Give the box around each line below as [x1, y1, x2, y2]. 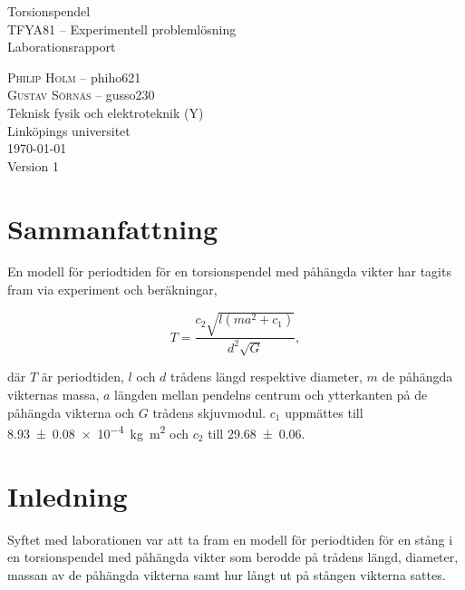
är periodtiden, [41, 367, 124, 386]
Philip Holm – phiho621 [7, 67, 141, 86]
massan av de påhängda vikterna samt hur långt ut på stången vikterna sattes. [7, 565, 446, 584]
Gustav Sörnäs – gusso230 [7, 85, 155, 104]
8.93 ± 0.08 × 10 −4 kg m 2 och [7, 421, 189, 442]
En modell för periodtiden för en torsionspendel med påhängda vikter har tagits [7, 262, 451, 281]
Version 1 [7, 156, 59, 175]
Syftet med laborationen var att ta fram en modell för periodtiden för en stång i [7, 529, 453, 548]
